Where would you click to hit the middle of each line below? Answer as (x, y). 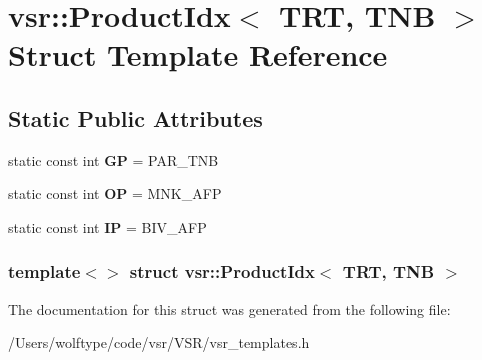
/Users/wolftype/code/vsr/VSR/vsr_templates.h (159, 342)
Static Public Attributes (135, 117)
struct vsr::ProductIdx (222, 271)
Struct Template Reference (198, 54)
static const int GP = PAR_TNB (113, 159)
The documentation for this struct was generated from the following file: (229, 308)
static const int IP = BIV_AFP (107, 226)
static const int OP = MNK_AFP (115, 193)
